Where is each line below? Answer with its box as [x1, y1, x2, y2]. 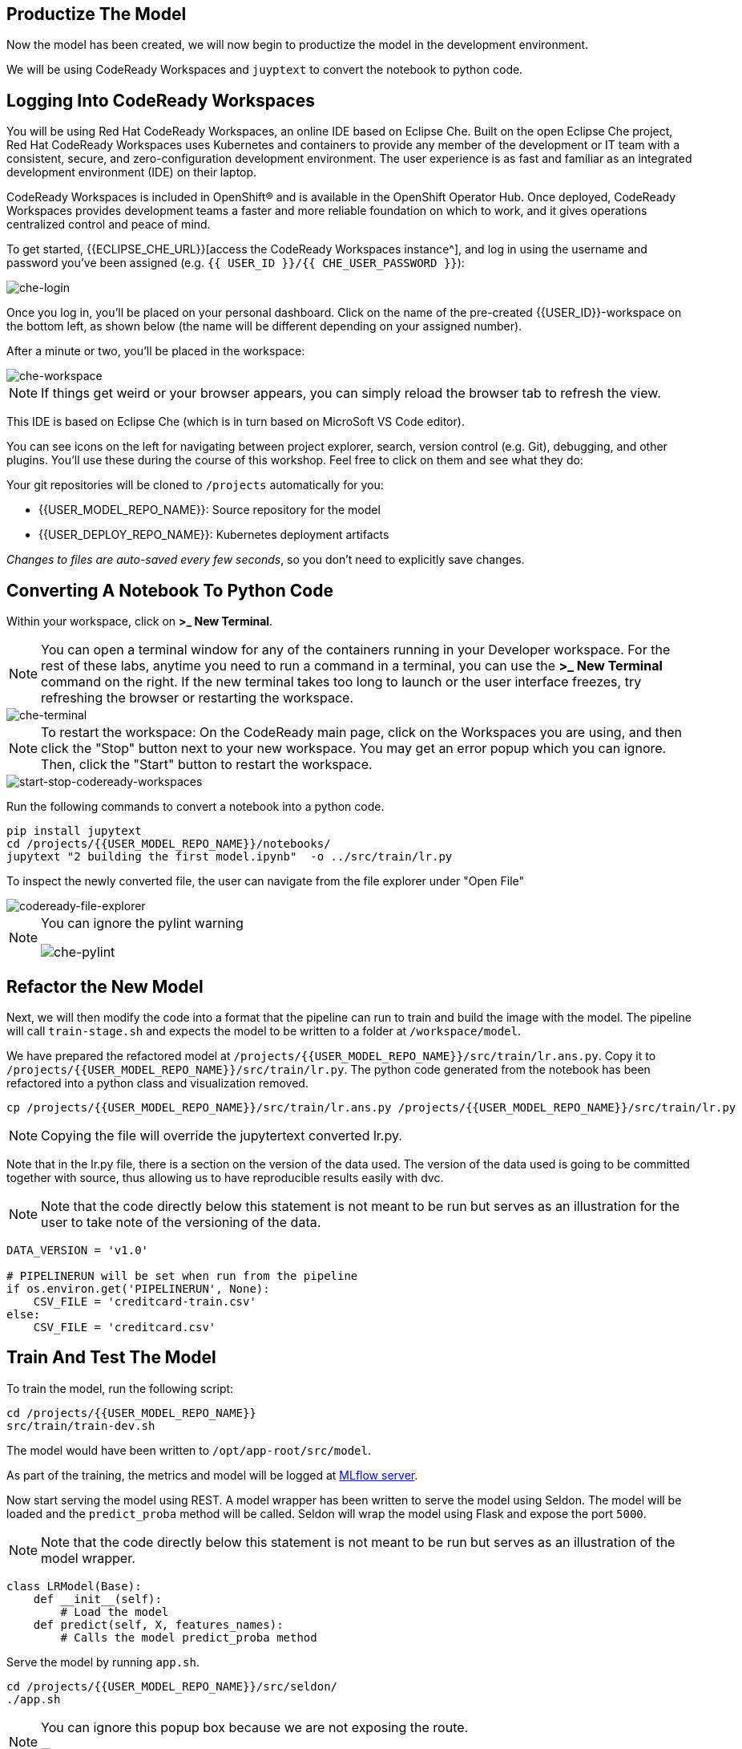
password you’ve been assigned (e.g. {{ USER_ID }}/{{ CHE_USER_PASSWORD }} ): [6, 256, 465, 270]
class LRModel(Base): [6, 1579, 142, 1593]
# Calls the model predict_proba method [60, 1630, 317, 1644]
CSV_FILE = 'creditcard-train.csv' [33, 1294, 256, 1308]
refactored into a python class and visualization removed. [6, 1075, 308, 1090]
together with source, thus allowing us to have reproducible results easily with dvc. [6, 1170, 444, 1184]
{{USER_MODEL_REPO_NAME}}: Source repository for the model [38, 503, 381, 517]
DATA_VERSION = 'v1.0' [6, 1243, 149, 1257]
